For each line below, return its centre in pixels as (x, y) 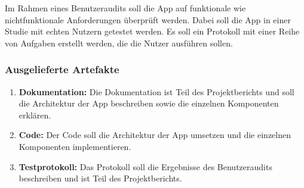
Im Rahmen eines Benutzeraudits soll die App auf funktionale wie (125, 8)
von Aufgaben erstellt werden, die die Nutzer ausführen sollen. (119, 43)
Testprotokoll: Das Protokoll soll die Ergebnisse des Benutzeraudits (145, 166)
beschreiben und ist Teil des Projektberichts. (100, 178)
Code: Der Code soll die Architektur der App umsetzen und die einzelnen (155, 135)
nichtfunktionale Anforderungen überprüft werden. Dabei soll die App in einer (148, 19)
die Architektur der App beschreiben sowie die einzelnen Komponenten (149, 103)
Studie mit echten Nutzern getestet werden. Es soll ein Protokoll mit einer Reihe (152, 31)
